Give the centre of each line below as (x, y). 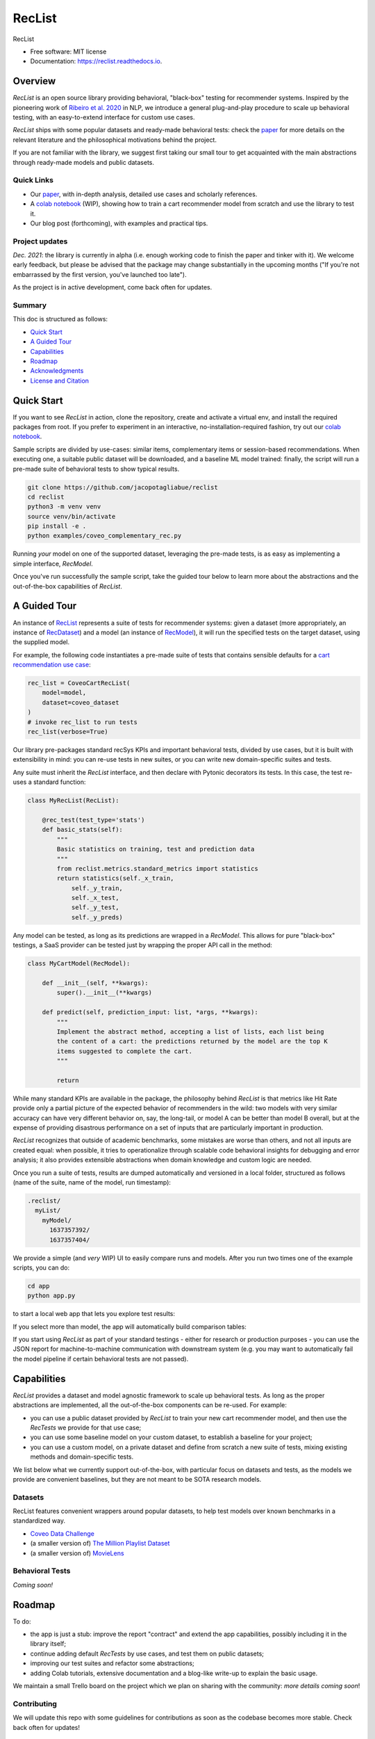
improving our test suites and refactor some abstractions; (112, 1663)
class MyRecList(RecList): (73, 801)
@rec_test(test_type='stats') (93, 820)
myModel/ (57, 1220)
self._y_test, (95, 907)
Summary (30, 305)
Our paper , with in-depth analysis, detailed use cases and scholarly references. (144, 194)
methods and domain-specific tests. (82, 1457)
